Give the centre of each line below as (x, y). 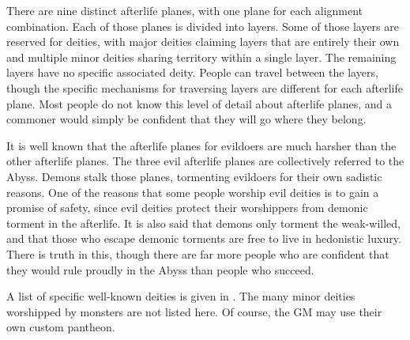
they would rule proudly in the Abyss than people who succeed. (160, 269)
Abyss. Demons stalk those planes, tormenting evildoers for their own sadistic (194, 176)
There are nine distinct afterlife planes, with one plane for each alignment (185, 10)
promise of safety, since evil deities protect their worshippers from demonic (187, 208)
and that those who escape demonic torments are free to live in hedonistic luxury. (204, 238)
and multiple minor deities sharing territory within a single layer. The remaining (201, 57)
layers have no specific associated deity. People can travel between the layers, (192, 72)
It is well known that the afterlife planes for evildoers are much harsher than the (201, 145)
